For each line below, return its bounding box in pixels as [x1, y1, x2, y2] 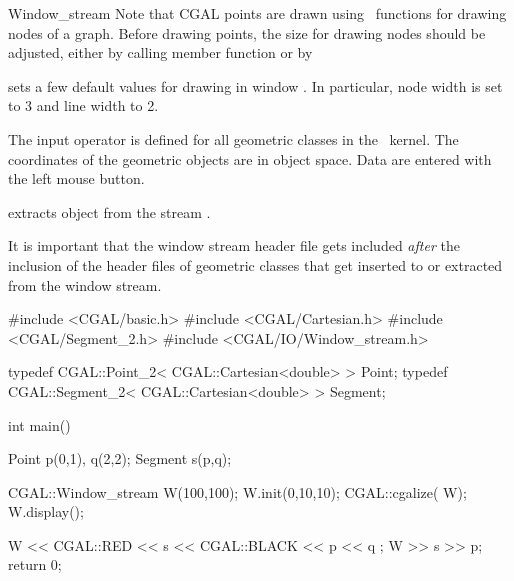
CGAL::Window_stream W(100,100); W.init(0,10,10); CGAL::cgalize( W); [8, 481, 467, 502]
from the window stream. [8, 274, 162, 295]
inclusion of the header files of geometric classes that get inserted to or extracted [8, 254, 503, 275]
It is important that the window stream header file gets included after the [8, 235, 460, 256]
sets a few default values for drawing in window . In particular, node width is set [8, 75, 503, 96]
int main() [8, 414, 71, 435]
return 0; [8, 554, 62, 575]
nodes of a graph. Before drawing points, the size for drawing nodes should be [8, 22, 486, 43]
